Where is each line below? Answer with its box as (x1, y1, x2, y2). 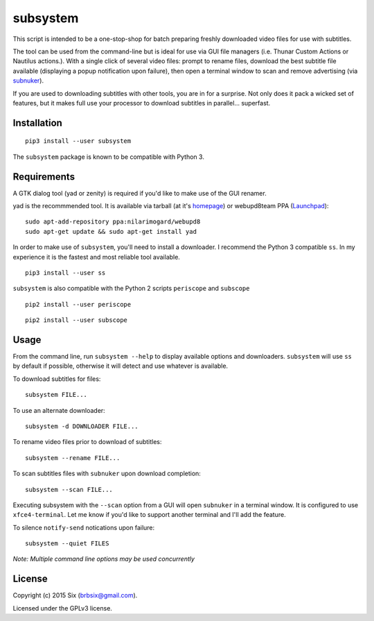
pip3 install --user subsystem (25, 137, 132, 145)
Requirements (12, 171, 75, 182)
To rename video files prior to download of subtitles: (12, 438, 162, 446)
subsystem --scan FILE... (25, 486, 114, 493)
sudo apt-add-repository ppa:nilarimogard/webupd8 (25, 218, 201, 226)
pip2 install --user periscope (25, 300, 132, 308)
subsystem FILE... (25, 391, 88, 399)
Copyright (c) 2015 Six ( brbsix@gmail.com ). (12, 591, 138, 599)
